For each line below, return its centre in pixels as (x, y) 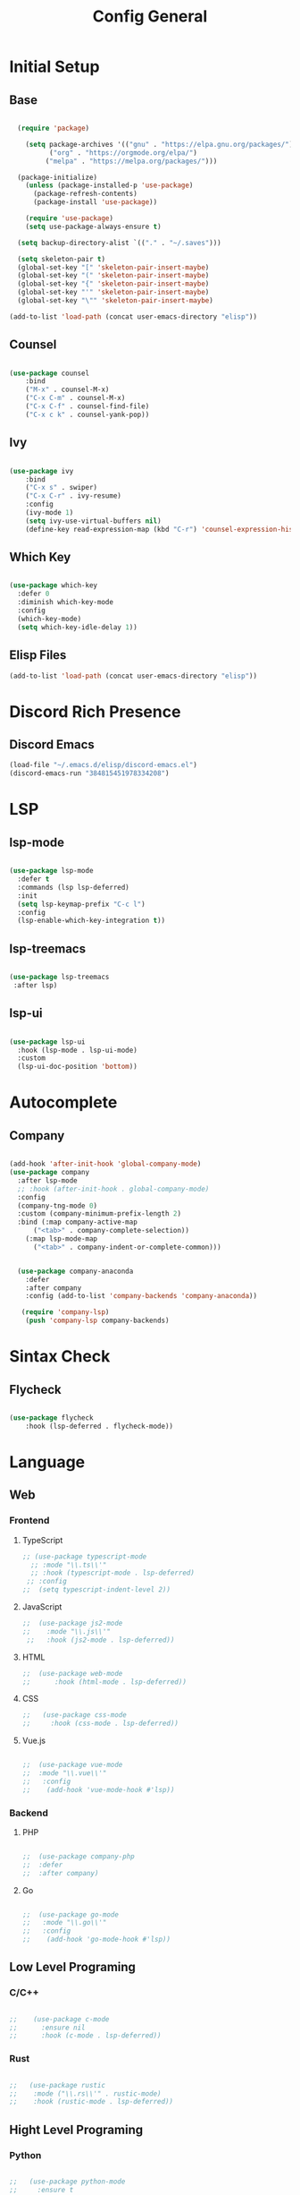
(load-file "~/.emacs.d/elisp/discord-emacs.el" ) (104, 765)
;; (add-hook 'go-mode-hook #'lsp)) (96, 1940)
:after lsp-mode (47, 1180)
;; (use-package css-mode (74, 1715)
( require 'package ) (54, 128)
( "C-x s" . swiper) (62, 488)
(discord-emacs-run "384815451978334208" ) (89, 773)
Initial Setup (54, 67)
